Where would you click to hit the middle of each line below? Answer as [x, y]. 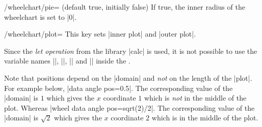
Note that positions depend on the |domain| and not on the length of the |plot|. [128, 77]
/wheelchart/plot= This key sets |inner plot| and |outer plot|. [100, 34]
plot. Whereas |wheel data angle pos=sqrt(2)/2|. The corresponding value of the [129, 107]
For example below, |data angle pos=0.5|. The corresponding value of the [119, 88]
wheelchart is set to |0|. [41, 17]
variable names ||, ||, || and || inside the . [67, 61]
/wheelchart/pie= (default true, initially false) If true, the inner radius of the [125, 7]
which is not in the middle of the [195, 98]
